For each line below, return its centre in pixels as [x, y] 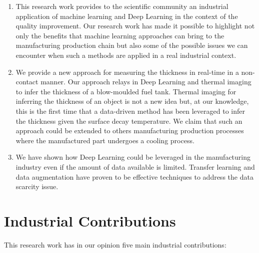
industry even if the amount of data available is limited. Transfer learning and [135, 166]
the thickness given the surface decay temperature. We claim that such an [129, 121]
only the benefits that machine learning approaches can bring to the [120, 35]
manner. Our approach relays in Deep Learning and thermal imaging [146, 82]
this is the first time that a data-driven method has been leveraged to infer [130, 111]
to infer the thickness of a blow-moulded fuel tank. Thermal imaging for [126, 91]
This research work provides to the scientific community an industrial [122, 6]
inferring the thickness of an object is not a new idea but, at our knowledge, [132, 101]
